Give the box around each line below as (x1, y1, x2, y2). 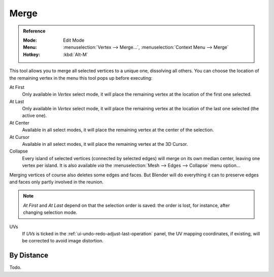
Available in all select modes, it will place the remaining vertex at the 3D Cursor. (22, 141, 188, 147)
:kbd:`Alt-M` (63, 51, 88, 57)
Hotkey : (23, 51, 41, 57)
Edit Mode (63, 37, 85, 43)
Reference (23, 28, 46, 34)
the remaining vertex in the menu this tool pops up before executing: (9, 75, 153, 81)
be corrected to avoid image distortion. (22, 238, 104, 244)
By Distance (9, 251, 49, 260)
